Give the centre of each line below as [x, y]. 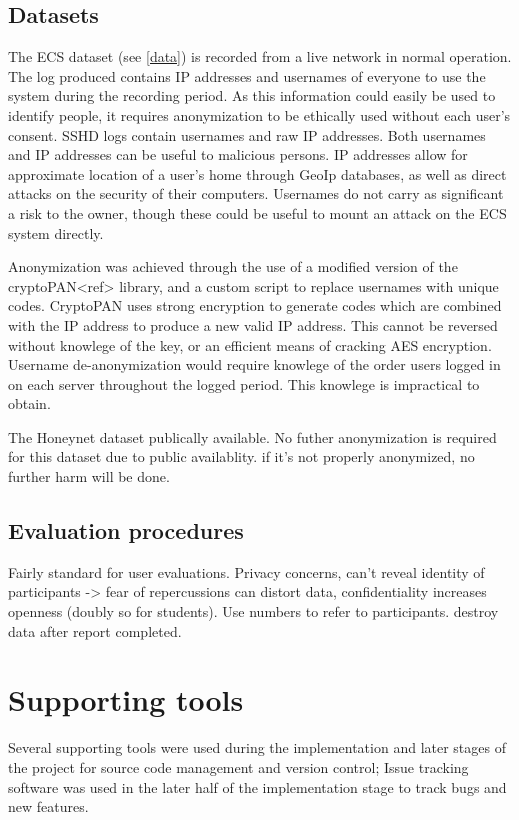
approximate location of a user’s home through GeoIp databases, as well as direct [257, 173]
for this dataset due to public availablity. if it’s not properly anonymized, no [241, 456]
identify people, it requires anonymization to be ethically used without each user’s [259, 114]
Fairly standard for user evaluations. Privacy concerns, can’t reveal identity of [246, 571]
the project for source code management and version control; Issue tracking [238, 766]
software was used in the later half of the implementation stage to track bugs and [257, 786]
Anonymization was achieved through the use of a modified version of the [233, 266]
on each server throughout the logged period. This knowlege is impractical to [244, 383]
